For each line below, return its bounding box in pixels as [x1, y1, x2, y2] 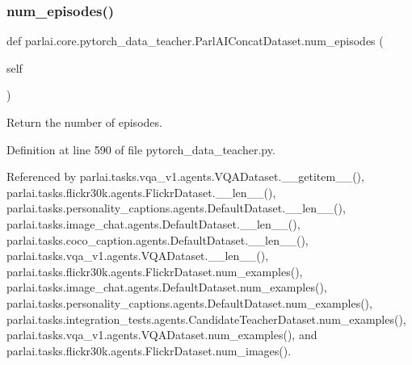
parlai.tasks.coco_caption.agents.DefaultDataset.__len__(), [6, 231, 309, 248]
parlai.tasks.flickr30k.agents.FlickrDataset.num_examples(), [6, 262, 303, 279]
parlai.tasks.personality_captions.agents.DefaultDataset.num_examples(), [6, 294, 372, 311]
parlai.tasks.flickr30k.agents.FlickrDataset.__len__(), [6, 183, 276, 200]
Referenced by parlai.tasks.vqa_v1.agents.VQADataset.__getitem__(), [6, 168, 364, 185]
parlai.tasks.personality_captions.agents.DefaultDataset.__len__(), [6, 199, 346, 216]
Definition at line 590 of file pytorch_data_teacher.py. [6, 141, 275, 157]
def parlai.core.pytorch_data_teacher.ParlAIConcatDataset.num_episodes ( [6, 32, 384, 49]
